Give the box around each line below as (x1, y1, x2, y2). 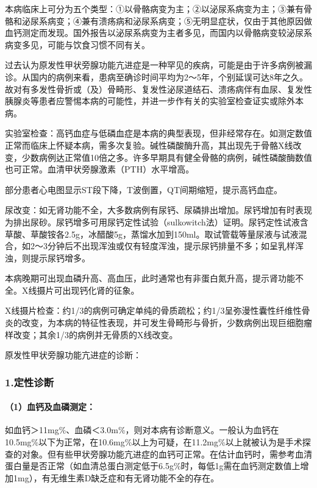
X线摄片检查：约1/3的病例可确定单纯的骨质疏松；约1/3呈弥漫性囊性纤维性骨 (5, 304, 310, 317)
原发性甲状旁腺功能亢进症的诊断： (5, 348, 141, 361)
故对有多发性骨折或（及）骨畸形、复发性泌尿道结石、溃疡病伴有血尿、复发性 (5, 82, 312, 95)
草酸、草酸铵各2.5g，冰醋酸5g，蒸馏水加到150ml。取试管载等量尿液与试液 (5, 227, 299, 240)
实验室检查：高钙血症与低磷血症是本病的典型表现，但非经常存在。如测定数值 (5, 127, 312, 140)
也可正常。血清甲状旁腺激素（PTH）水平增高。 (5, 163, 194, 175)
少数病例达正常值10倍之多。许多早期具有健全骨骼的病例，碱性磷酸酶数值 (21, 150, 312, 163)
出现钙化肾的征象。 (62, 283, 140, 296)
